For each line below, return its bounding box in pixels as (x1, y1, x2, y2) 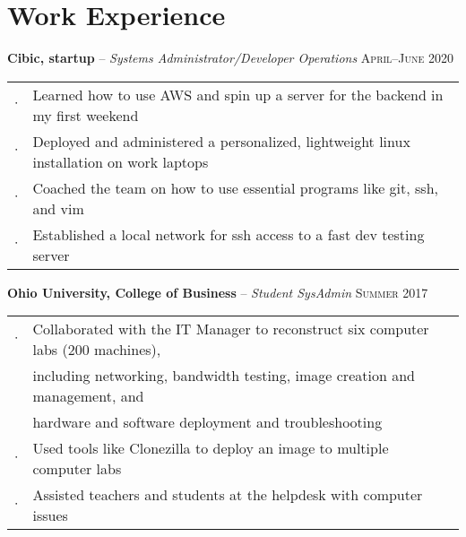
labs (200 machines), (32, 339, 161, 360)
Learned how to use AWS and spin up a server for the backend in (32, 83, 444, 105)
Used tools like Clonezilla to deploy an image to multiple (32, 437, 389, 459)
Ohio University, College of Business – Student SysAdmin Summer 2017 (7, 282, 428, 301)
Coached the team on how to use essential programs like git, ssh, (32, 177, 438, 198)
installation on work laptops (32, 151, 209, 172)
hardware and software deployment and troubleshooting (32, 411, 383, 433)
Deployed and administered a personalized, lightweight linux (32, 130, 410, 152)
